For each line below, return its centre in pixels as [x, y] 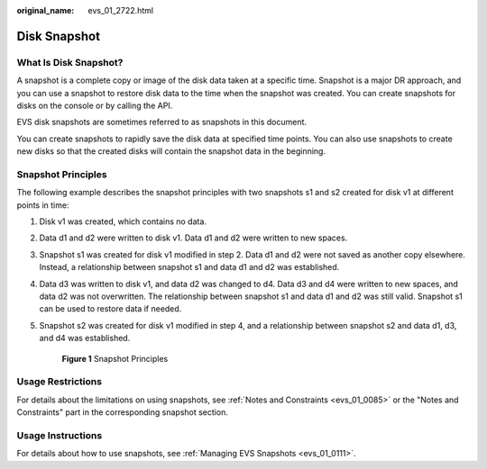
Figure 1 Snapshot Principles [115, 358]
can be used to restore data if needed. [110, 309]
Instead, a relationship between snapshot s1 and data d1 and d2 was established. [189, 267]
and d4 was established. [85, 338]
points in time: [43, 205]
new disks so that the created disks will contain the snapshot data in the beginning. [171, 151]
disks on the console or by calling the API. [95, 105]
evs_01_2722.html [120, 10]
